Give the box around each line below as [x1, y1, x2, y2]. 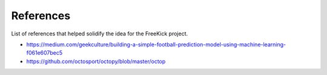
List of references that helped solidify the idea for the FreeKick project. [11, 30, 188, 37]
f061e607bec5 [26, 49, 63, 56]
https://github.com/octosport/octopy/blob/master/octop [26, 58, 166, 65]
